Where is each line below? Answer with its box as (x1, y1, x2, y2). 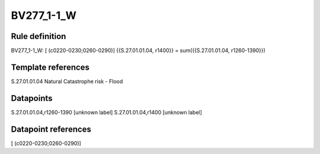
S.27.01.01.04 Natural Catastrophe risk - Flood (11, 77, 123, 85)
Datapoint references (11, 124, 92, 134)
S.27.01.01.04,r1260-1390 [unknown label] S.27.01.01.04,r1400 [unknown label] (11, 109, 203, 116)
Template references (11, 62, 90, 72)
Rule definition (11, 31, 66, 41)
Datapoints (11, 93, 53, 103)
